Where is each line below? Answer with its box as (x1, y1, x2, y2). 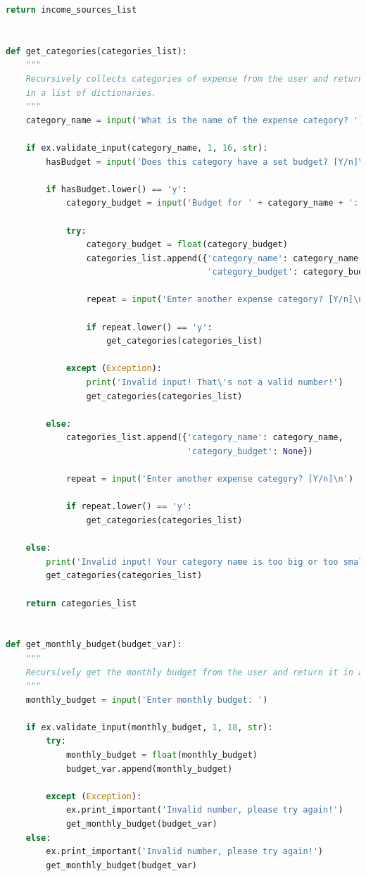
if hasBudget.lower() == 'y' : (46, 184, 187, 194)
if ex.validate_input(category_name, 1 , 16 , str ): (25, 142, 268, 153)
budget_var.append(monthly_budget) (65, 763, 233, 774)
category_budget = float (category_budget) (86, 239, 288, 250)
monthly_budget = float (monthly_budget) (65, 750, 258, 761)
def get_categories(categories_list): (6, 46, 187, 56)
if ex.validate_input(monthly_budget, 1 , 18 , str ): (25, 722, 273, 732)
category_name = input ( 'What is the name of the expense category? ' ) (25, 115, 364, 125)
